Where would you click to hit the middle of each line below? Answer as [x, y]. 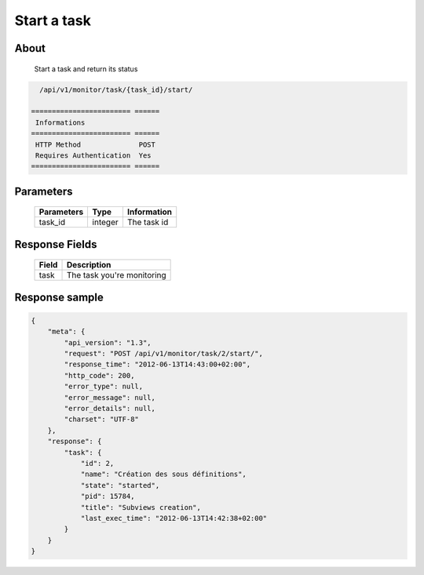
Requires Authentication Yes [94, 155]
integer [105, 222]
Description [89, 265]
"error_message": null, [110, 397]
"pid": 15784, [108, 497]
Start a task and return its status [86, 69]
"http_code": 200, [99, 375]
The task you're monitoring [116, 275]
